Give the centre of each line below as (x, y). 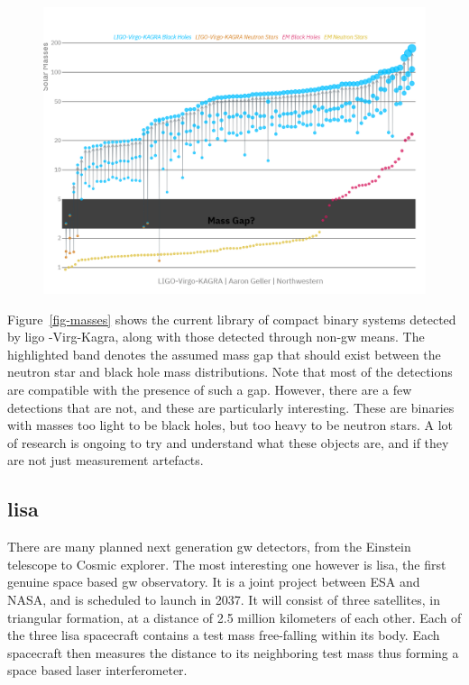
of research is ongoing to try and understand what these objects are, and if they (228, 442)
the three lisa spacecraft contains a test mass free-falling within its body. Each (224, 635)
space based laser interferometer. (97, 670)
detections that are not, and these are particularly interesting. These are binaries (231, 407)
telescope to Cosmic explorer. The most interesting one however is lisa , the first (227, 564)
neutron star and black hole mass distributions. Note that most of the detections (230, 372)
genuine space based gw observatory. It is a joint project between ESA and (214, 582)
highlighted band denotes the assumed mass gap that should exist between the (224, 354)
